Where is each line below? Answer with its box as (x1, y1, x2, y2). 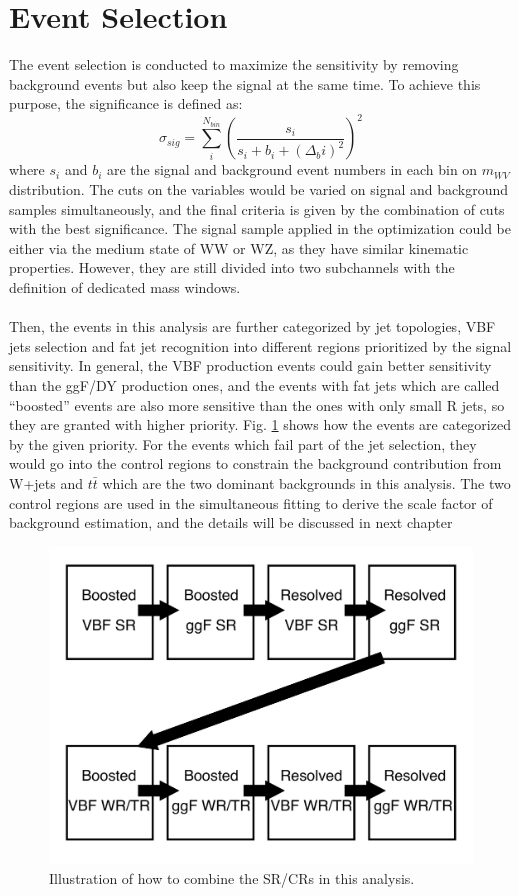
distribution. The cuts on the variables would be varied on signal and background (9, 179, 509, 199)
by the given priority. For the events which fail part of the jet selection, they (9, 433, 477, 454)
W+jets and (9, 472, 83, 493)
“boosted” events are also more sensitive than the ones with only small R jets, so (9, 394, 505, 415)
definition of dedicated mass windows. (9, 276, 241, 297)
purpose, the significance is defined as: (9, 93, 243, 114)
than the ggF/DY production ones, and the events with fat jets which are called (9, 374, 500, 395)
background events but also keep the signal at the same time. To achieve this (9, 73, 481, 94)
